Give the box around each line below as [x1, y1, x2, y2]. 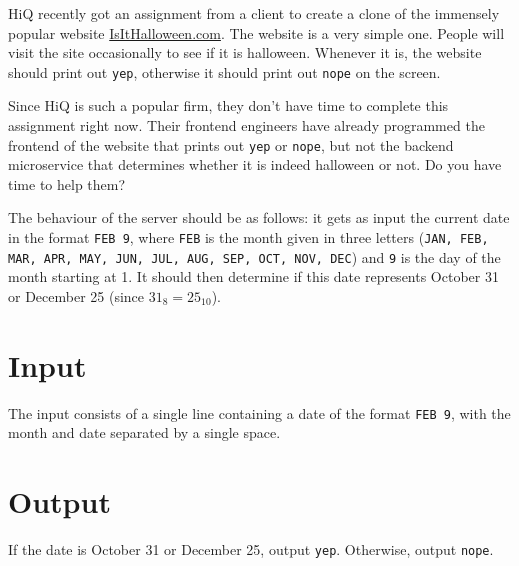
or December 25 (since [8, 285, 145, 306]
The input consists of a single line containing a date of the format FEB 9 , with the [8, 402, 511, 423]
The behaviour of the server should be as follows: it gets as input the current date [8, 207, 510, 228]
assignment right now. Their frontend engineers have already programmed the [8, 115, 485, 136]
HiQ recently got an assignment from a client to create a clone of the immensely [8, 3, 500, 23]
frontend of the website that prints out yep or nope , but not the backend [8, 134, 454, 155]
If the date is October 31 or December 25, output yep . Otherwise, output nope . [8, 539, 494, 560]
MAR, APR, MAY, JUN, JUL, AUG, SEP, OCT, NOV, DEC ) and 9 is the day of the [8, 246, 501, 267]
